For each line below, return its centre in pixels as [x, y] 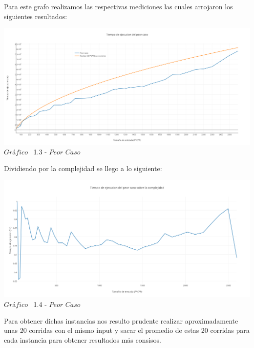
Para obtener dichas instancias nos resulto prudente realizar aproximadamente [121, 320]
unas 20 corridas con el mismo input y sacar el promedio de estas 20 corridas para [127, 330]
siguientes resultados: [36, 16]
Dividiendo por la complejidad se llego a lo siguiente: [83, 168]
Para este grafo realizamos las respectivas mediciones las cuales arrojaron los [118, 6]
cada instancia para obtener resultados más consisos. [83, 339]
